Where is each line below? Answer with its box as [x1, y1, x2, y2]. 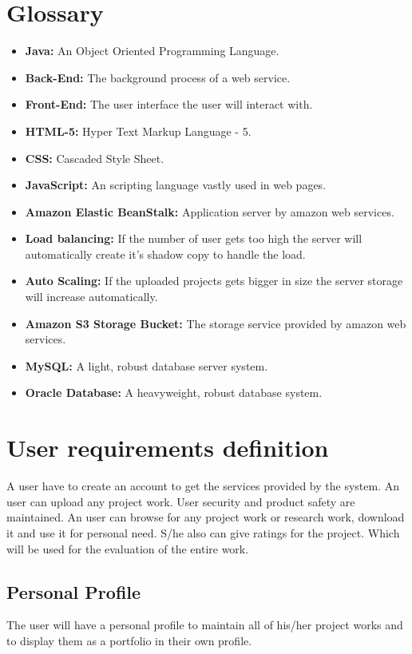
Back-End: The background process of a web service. [25, 69, 291, 85]
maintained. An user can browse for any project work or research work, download [6, 509, 405, 525]
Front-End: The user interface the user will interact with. [25, 96, 313, 113]
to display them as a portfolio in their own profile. [6, 632, 252, 648]
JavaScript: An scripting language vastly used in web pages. [25, 176, 327, 193]
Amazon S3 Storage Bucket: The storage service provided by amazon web [25, 315, 406, 331]
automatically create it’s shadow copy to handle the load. [25, 245, 306, 262]
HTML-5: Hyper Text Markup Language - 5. [25, 122, 252, 139]
